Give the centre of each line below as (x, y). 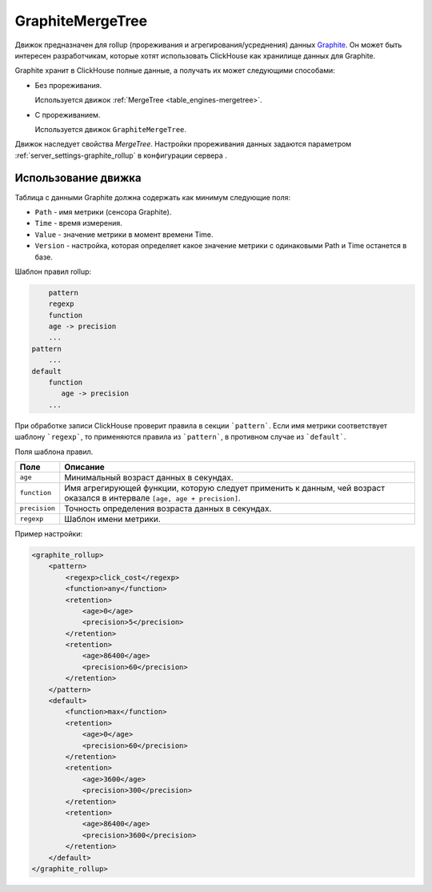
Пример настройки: (49, 533)
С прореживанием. (68, 115)
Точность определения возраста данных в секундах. (168, 508)
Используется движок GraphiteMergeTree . (111, 129)
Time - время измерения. (79, 223)
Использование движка (78, 178)
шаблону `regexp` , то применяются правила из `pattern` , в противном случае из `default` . (180, 437)
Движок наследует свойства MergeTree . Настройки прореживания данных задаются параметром (183, 144)
